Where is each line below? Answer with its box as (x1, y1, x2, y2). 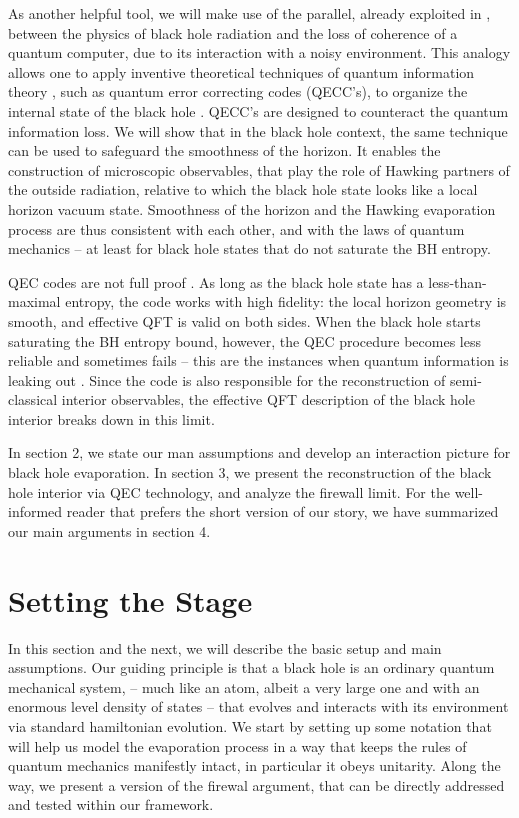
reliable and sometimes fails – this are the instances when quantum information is (8, 350, 509, 371)
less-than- (428, 271, 487, 292)
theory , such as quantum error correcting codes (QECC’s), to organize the (8, 81, 468, 102)
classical (8, 389, 58, 410)
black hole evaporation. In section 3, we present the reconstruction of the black (8, 462, 492, 483)
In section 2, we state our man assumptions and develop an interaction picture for (8, 442, 511, 463)
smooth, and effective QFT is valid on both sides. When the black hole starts (8, 310, 481, 331)
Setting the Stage (8, 579, 253, 620)
